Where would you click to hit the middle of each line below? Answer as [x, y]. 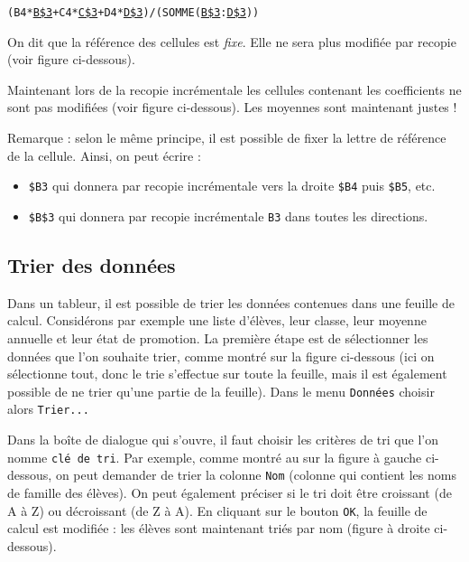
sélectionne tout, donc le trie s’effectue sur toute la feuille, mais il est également [227, 374]
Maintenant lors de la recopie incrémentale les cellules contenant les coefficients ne [234, 89]
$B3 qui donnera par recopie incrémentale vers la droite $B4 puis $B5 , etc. [232, 186]
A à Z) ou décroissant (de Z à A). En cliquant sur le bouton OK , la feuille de [217, 510]
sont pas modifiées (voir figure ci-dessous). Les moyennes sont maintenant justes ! [232, 107]
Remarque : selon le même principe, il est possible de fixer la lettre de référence [227, 138]
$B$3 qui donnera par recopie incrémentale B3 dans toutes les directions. [228, 215]
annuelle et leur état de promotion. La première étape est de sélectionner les [218, 337]
